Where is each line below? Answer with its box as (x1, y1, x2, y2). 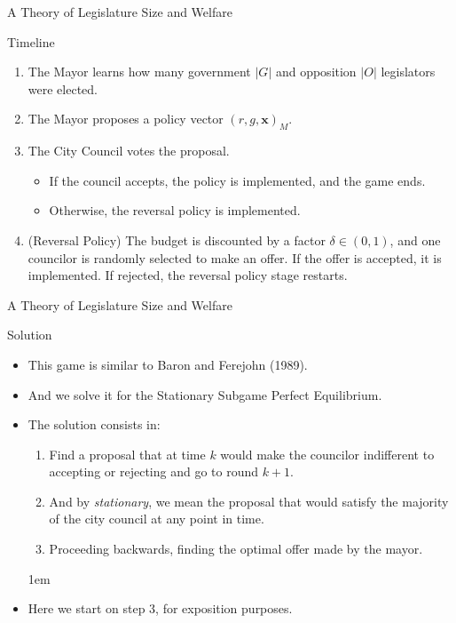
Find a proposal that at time (49, 444, 206, 463)
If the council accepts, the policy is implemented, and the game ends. (49, 171, 426, 189)
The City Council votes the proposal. (28, 141, 230, 160)
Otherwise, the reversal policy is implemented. (49, 201, 301, 220)
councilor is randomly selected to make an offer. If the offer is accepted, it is (28, 248, 442, 267)
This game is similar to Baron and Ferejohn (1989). (28, 355, 308, 373)
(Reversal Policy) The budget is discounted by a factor (28, 230, 326, 249)
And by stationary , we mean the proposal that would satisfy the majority (49, 491, 449, 510)
